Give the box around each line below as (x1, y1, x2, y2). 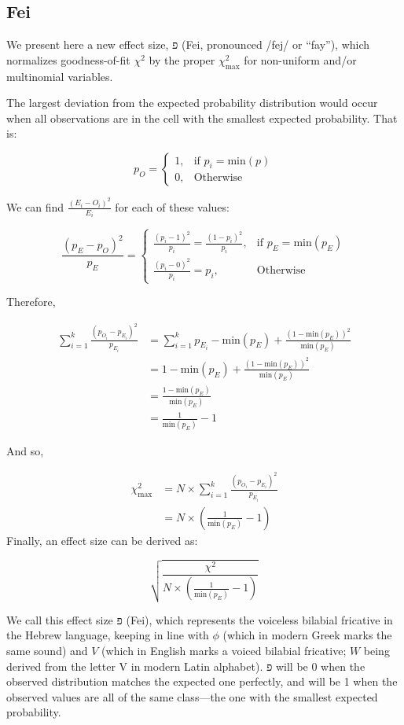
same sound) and (6, 642, 88, 659)
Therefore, (6, 293, 56, 310)
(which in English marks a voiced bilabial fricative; (101, 642, 347, 659)
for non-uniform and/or (244, 51, 357, 68)
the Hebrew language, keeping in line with (6, 627, 209, 643)
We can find (6, 198, 64, 215)
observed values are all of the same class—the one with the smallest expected (6, 688, 378, 705)
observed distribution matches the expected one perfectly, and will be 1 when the (6, 673, 398, 690)
